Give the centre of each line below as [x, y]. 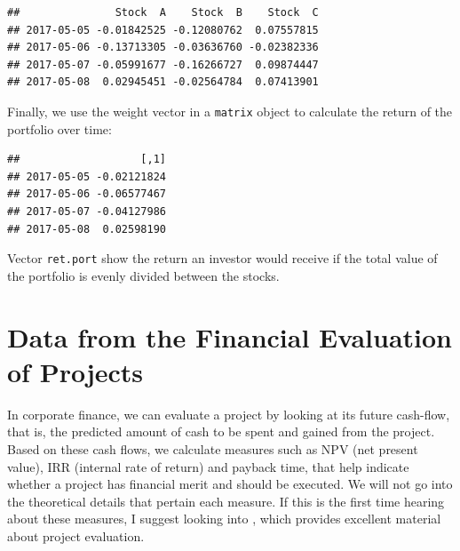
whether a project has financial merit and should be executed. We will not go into [230, 484]
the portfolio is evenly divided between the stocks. [143, 275]
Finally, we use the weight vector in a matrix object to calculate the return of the [230, 111]
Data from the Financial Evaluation [230, 336]
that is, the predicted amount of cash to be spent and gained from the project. [221, 431]
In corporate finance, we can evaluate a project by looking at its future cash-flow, [229, 414]
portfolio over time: [59, 128]
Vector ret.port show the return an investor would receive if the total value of [222, 258]
